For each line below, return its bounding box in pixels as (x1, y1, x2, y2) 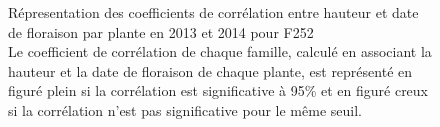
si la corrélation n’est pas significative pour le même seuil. (8, 99, 362, 120)
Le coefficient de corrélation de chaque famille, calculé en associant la (8, 41, 432, 62)
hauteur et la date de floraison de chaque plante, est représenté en (8, 60, 413, 81)
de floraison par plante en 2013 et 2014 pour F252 (8, 21, 314, 42)
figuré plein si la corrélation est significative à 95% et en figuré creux (8, 80, 429, 101)
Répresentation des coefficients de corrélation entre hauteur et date (8, 2, 419, 22)
